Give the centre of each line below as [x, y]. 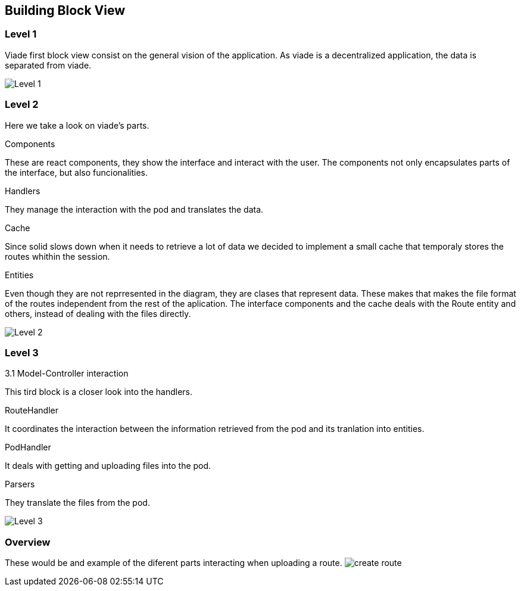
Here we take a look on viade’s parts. [77, 125]
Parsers [20, 484]
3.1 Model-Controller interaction [67, 374]
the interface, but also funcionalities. [76, 172]
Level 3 [22, 352]
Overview [28, 542]
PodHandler [28, 447]
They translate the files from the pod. [77, 503]
